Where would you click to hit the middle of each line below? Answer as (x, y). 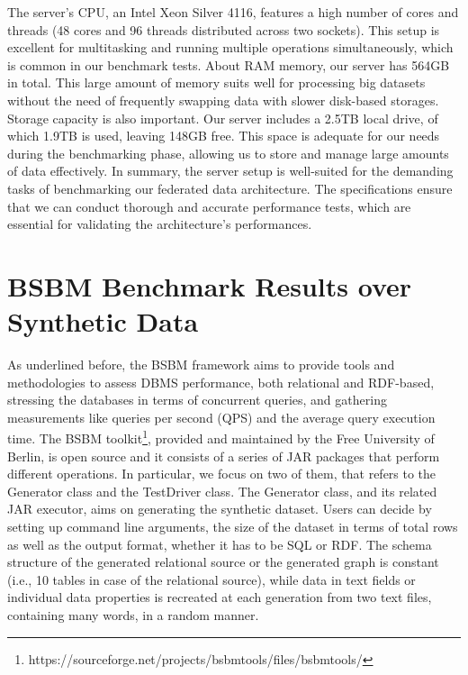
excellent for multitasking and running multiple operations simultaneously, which (230, 47)
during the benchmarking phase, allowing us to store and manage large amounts (228, 153)
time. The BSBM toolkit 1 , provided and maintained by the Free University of (221, 437)
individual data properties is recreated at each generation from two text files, (220, 597)
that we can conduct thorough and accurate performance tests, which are (209, 206)
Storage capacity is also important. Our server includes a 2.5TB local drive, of (223, 118)
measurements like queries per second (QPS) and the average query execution (221, 417)
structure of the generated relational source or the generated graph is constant (223, 562)
